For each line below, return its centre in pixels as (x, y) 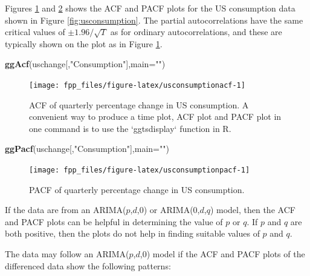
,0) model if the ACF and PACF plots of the (222, 254)
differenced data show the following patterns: (88, 265)
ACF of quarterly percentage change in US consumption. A (139, 104)
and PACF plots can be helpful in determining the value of (114, 221)
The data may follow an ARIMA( (67, 254)
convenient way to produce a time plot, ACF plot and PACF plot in (155, 117)
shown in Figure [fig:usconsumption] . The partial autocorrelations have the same (154, 20)
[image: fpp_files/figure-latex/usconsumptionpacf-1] (140, 170)
